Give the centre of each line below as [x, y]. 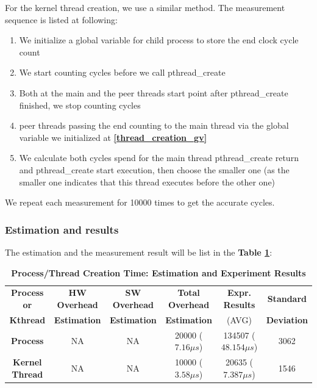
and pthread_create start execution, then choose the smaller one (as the [154, 169]
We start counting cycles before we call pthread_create [122, 72]
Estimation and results [62, 229]
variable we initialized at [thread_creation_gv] [113, 137]
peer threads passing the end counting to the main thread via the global [154, 125]
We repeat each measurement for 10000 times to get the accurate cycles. [140, 202]
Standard [287, 299]
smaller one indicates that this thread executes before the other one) [147, 181]
